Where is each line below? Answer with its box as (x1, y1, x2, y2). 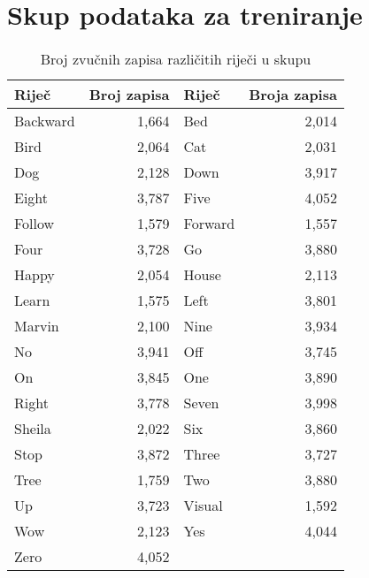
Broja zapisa (249, 84, 337, 105)
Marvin (14, 316, 59, 337)
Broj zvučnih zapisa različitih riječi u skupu (40, 49, 311, 70)
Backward (14, 110, 75, 132)
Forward (183, 213, 235, 234)
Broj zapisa (88, 84, 170, 105)
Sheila (14, 418, 51, 439)
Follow (14, 213, 55, 234)
